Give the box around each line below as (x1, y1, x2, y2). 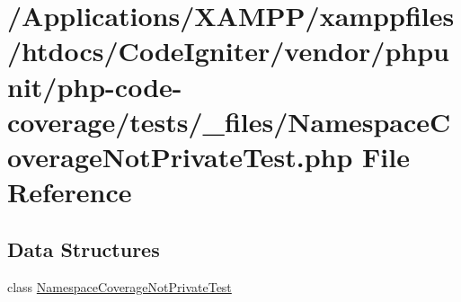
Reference (7, 173, 132, 210)
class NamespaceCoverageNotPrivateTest (7, 277, 232, 296)
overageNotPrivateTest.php (7, 138, 353, 174)
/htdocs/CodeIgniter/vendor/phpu (7, 32, 449, 69)
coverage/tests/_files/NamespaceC (7, 102, 451, 139)
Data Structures (7, 235, 160, 262)
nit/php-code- (7, 67, 182, 104)
